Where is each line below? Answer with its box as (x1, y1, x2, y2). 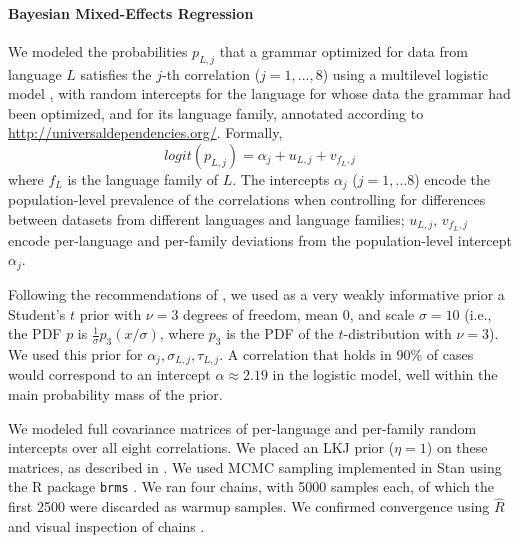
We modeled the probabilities (8, 40, 188, 61)
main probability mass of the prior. (8, 383, 223, 404)
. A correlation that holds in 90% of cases (219, 343, 474, 364)
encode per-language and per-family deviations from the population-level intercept (8, 229, 512, 250)
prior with (79, 303, 142, 324)
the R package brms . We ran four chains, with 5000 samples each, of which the (8, 476, 495, 497)
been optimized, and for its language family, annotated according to (8, 102, 424, 123)
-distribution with (343, 323, 452, 344)
